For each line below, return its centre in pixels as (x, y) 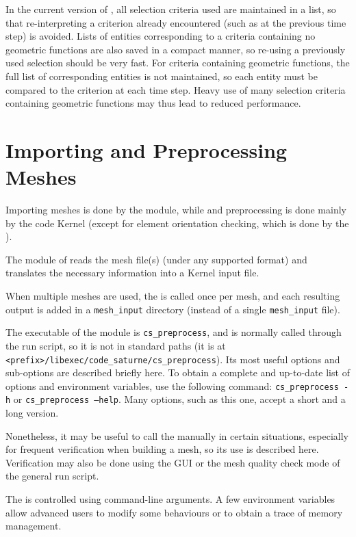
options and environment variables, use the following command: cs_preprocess (172, 385)
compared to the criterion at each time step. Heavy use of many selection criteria (176, 89)
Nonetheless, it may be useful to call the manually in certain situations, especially (177, 435)
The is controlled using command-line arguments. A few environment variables (170, 499)
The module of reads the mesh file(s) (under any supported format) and (156, 259)
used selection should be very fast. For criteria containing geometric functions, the (178, 63)
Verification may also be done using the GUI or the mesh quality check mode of (173, 462)
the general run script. (52, 476)
